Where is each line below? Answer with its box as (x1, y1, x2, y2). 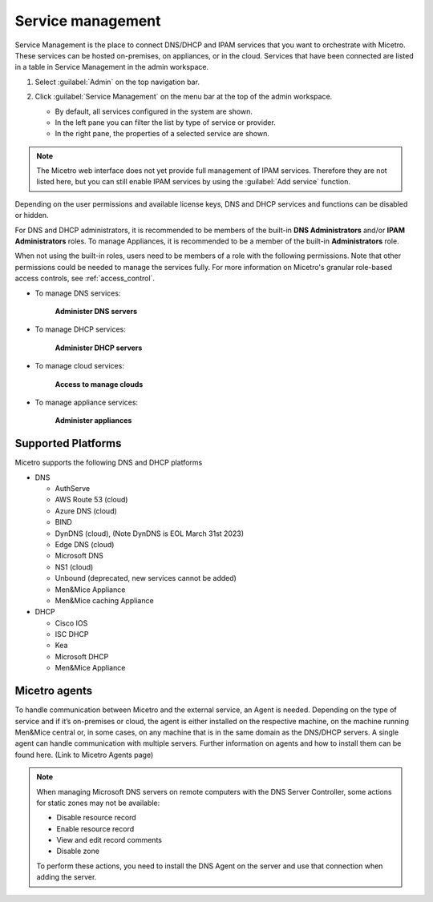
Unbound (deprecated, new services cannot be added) (55, 574, 237, 583)
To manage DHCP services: (34, 324, 126, 334)
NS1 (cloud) (55, 562, 94, 572)
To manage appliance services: (34, 397, 139, 407)
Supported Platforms (14, 437, 122, 450)
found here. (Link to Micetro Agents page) (14, 750, 154, 759)
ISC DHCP (55, 630, 89, 639)
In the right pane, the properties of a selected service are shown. (55, 129, 270, 139)
